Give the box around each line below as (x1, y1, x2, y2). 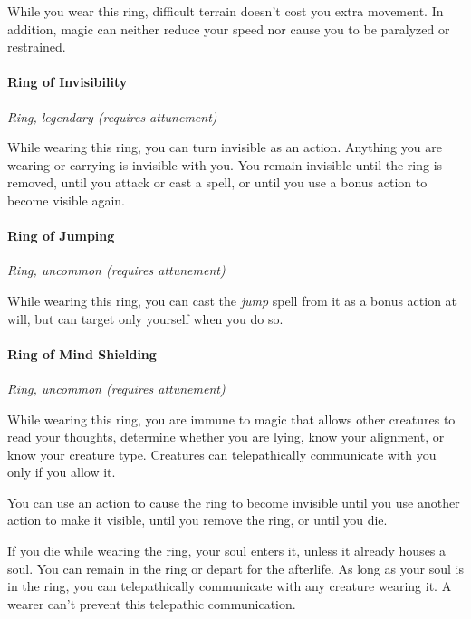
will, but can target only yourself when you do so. (7, 309, 284, 328)
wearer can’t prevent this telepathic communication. (7, 594, 296, 613)
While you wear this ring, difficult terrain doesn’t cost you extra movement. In (7, 2, 444, 20)
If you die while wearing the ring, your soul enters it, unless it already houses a (7, 541, 447, 560)
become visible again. (7, 190, 125, 209)
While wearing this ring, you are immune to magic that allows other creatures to (7, 409, 456, 428)
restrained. (7, 37, 66, 56)
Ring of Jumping (7, 226, 115, 245)
